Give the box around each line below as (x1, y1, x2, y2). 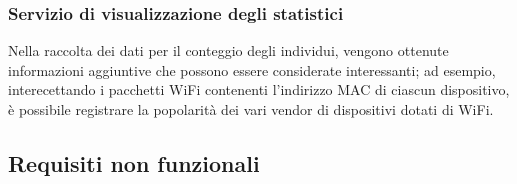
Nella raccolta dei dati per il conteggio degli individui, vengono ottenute (8, 40, 449, 61)
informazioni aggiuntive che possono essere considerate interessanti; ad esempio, (8, 59, 496, 80)
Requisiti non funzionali (8, 147, 260, 178)
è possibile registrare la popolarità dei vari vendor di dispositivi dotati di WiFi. (8, 99, 494, 119)
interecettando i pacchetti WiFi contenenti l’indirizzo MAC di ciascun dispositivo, (8, 79, 510, 100)
